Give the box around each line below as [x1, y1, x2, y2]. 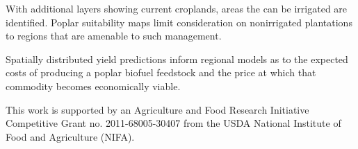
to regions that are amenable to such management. [6, 28, 222, 43]
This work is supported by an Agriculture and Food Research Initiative [6, 102, 309, 116]
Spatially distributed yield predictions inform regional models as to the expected [6, 51, 348, 66]
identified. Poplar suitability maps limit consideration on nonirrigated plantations [6, 15, 352, 29]
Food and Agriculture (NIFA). [6, 129, 135, 143]
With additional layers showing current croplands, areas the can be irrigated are [6, 1, 348, 15]
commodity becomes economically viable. [6, 78, 181, 93]
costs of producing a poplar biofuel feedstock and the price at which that [6, 65, 316, 80]
